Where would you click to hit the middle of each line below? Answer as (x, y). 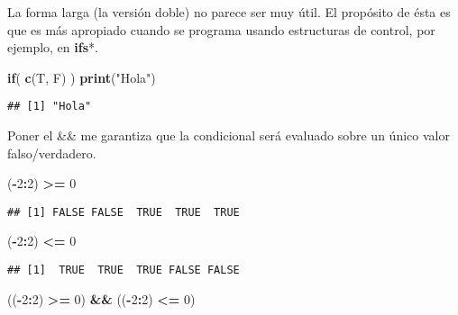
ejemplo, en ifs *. (53, 47)
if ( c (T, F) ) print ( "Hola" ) (82, 77)
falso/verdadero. (52, 153)
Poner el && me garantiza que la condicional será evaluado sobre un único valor (229, 135)
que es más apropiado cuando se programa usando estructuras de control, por (221, 29)
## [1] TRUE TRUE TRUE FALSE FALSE (124, 270)
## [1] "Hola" (50, 107)
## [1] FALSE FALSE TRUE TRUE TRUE (124, 212)
